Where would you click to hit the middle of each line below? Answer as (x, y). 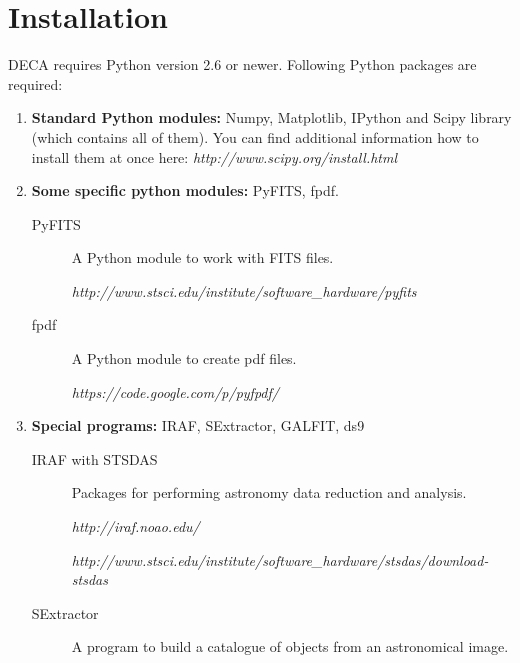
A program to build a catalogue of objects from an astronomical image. (290, 646)
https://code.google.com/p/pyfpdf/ (175, 391)
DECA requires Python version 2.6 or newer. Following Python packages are (242, 64)
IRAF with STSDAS (94, 458)
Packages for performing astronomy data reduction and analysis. (269, 492)
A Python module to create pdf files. (184, 358)
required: (35, 83)
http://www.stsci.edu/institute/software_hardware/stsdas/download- (280, 559)
